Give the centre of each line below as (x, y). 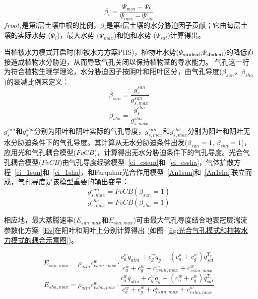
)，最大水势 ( (78, 35)
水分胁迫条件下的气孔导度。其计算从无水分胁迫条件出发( (96, 142)
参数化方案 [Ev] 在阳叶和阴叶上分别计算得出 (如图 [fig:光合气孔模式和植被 (123, 230)
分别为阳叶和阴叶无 (219, 130)
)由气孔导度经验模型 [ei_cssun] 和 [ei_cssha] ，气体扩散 (147, 162)
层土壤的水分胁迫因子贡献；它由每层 (181, 25)
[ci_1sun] (29, 172)
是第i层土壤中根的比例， (61, 25)
